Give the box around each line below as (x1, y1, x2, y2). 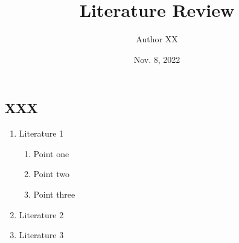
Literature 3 (19, 228, 64, 241)
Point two (33, 167, 69, 180)
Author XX (136, 33, 178, 45)
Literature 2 (19, 208, 64, 221)
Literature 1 (19, 127, 64, 140)
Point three (33, 187, 75, 200)
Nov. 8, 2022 (133, 53, 180, 65)
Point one (33, 147, 69, 160)
